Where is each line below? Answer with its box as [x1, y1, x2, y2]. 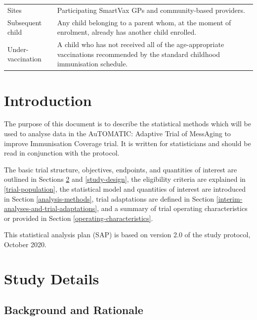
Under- [7, 44, 29, 54]
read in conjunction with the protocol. [4, 148, 120, 158]
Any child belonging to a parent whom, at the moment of [57, 17, 231, 27]
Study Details [4, 268, 99, 288]
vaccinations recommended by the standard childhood [57, 49, 220, 59]
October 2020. [4, 239, 46, 249]
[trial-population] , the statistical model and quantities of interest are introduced [4, 184, 246, 194]
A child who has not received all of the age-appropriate [57, 39, 224, 50]
